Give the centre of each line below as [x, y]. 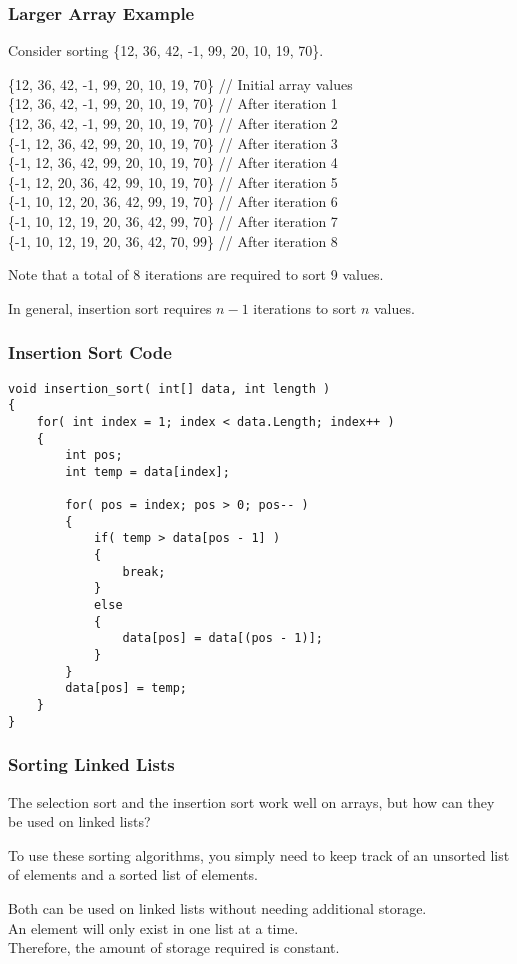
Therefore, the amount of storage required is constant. [174, 947]
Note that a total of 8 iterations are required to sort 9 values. [196, 274]
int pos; [94, 455]
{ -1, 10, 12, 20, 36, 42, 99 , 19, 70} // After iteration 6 [173, 201]
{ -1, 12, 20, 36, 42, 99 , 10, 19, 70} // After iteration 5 [173, 181]
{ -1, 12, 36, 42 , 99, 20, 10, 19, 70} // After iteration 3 [173, 142]
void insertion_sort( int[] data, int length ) [169, 388]
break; [144, 571]
